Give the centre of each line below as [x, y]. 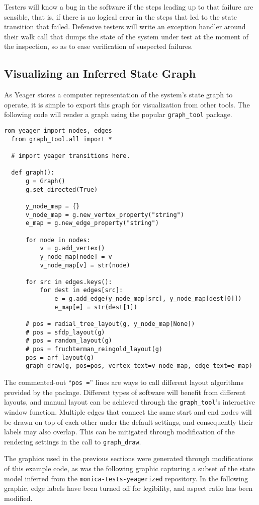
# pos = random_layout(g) [69, 341]
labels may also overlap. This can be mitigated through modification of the [119, 432]
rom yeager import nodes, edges [58, 131]
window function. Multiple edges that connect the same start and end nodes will [128, 411]
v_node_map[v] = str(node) [85, 265]
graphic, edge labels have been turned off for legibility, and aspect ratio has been [128, 488]
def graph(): [33, 173]
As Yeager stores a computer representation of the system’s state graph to [118, 95]
